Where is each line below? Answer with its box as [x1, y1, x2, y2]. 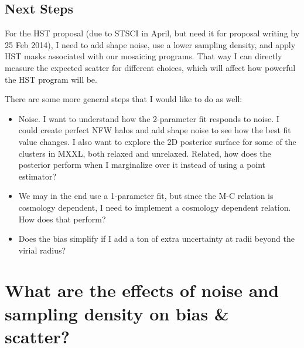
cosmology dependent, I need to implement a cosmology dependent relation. [18, 201, 291, 213]
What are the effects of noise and [5, 278, 279, 302]
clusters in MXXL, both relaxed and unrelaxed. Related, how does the [18, 147, 271, 159]
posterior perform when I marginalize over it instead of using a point [18, 158, 266, 171]
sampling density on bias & [5, 301, 229, 325]
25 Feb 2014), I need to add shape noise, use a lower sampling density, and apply [5, 38, 296, 50]
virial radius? [18, 244, 66, 256]
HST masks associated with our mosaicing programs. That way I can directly [5, 50, 282, 62]
